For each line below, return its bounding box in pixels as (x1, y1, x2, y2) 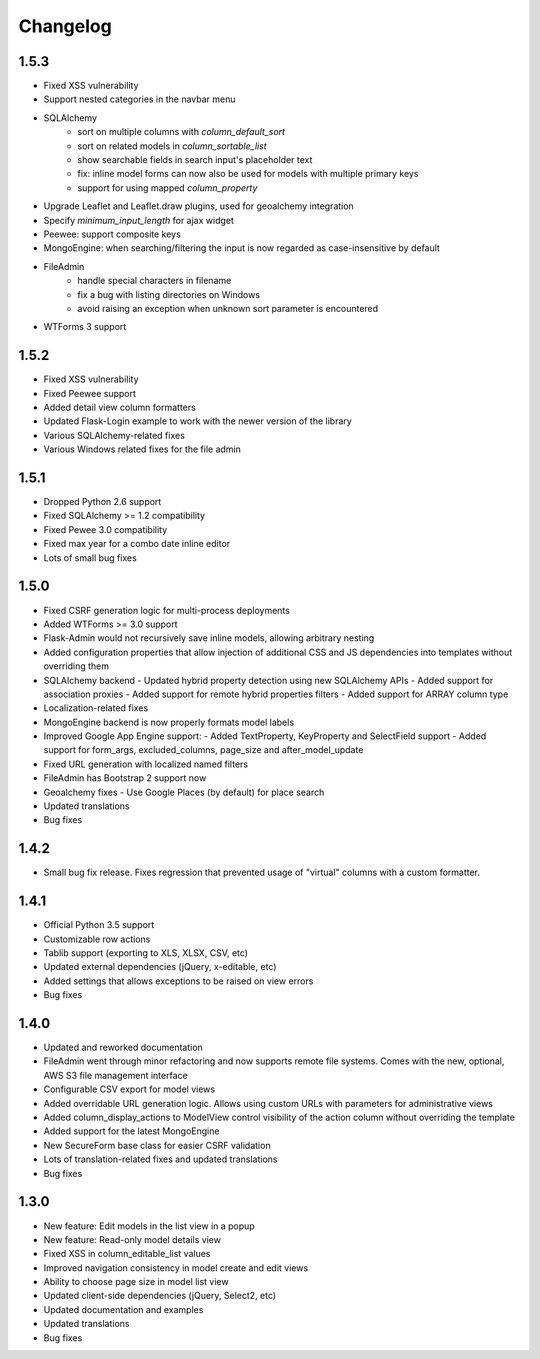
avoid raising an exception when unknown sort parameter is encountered (77, 302, 379, 314)
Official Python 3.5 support (43, 919, 155, 931)
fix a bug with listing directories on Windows (77, 288, 260, 300)
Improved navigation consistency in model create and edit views (43, 1261, 309, 1274)
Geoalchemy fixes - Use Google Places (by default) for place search (43, 786, 325, 798)
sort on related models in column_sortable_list (77, 140, 267, 152)
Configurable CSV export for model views (43, 1083, 215, 1095)
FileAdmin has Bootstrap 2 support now (43, 772, 207, 784)
